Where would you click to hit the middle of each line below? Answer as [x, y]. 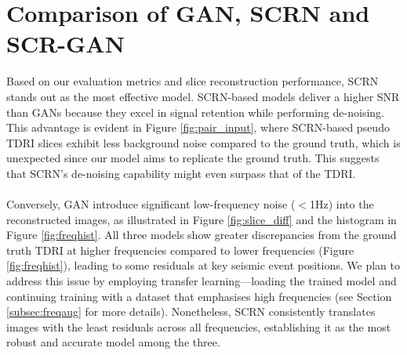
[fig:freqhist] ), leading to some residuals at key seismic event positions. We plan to [203, 265]
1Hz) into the [342, 204]
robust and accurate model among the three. [113, 342]
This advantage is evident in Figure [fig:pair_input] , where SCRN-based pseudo [198, 127]
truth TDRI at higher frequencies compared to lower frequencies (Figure [180, 250]
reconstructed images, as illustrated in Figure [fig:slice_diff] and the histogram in [202, 219]
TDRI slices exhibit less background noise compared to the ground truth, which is [203, 142]
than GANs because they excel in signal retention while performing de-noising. [195, 112]
